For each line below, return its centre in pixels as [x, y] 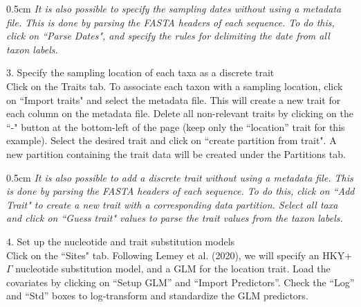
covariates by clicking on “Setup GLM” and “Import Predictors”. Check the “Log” [180, 282]
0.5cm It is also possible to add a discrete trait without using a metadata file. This [180, 177]
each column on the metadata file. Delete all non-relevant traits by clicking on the [180, 113]
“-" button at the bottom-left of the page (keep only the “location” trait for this [176, 126]
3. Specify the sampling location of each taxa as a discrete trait [140, 72]
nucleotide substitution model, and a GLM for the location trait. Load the [173, 269]
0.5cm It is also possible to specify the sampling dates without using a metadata [174, 8]
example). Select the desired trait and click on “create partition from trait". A [172, 140]
